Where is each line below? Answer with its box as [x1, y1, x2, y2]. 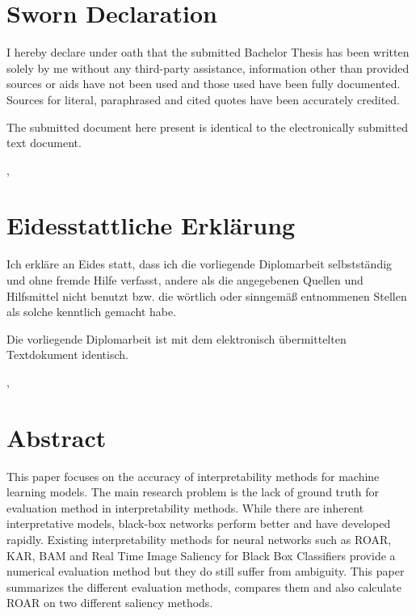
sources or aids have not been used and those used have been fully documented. [6, 75, 401, 92]
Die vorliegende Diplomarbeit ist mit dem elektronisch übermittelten [6, 330, 347, 347]
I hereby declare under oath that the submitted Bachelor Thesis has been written [6, 44, 410, 61]
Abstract [6, 420, 107, 454]
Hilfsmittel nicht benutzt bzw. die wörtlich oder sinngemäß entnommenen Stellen [6, 287, 407, 304]
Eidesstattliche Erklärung [6, 209, 296, 242]
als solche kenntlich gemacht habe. [6, 303, 177, 320]
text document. [6, 134, 82, 151]
